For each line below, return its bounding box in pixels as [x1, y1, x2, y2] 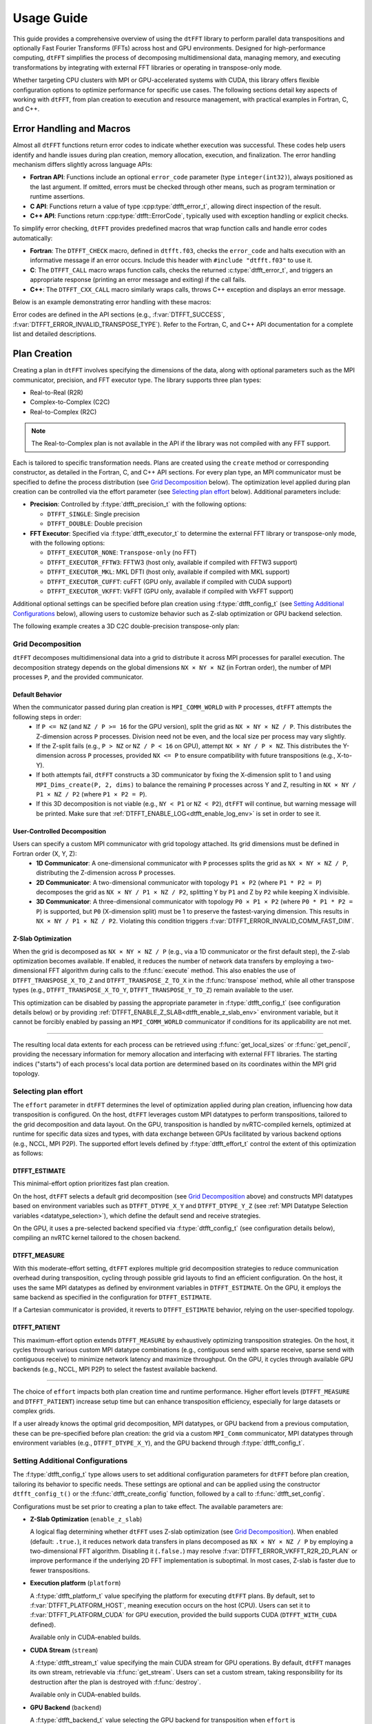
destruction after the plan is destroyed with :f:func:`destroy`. [30, 1678, 201, 1686]
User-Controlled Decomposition [12, 827, 107, 835]
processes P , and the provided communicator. [12, 673, 144, 681]
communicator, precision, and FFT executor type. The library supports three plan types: [12, 376, 262, 384]
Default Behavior [12, 690, 62, 699]
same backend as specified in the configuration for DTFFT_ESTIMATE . [12, 1293, 212, 1301]
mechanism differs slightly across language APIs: [12, 160, 153, 168]
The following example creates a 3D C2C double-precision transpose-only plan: [12, 622, 240, 630]
